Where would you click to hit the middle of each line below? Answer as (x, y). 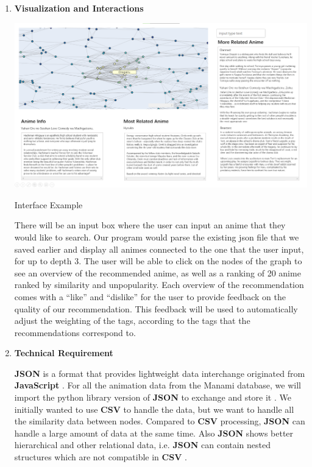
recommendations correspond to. (75, 332)
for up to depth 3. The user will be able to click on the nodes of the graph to (158, 261)
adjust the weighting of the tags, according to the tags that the (132, 321)
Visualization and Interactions (79, 8)
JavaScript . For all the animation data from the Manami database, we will (158, 385)
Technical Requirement (64, 353)
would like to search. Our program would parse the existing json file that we (157, 237)
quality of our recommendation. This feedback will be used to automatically (156, 308)
